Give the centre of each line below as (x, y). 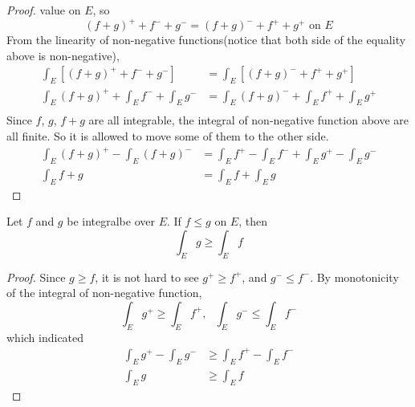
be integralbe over (111, 221)
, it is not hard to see (147, 277)
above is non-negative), (63, 55)
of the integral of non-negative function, (104, 293)
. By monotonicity (354, 277)
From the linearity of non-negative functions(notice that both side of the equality (206, 40)
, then (253, 221)
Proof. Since (36, 277)
